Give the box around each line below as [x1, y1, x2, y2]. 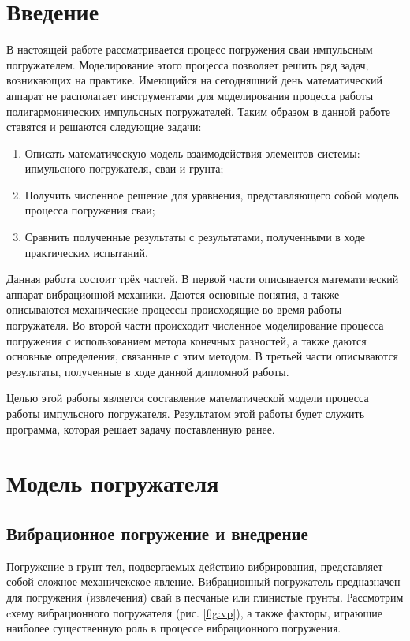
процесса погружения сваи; [24, 202, 155, 218]
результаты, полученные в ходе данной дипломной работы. [6, 363, 289, 379]
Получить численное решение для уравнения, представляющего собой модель [24, 186, 399, 203]
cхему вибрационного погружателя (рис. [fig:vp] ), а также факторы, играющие [6, 604, 382, 621]
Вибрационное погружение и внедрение [6, 520, 308, 545]
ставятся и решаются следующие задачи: [6, 118, 202, 135]
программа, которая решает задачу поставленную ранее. [6, 420, 275, 437]
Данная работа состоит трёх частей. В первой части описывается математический [6, 270, 399, 287]
